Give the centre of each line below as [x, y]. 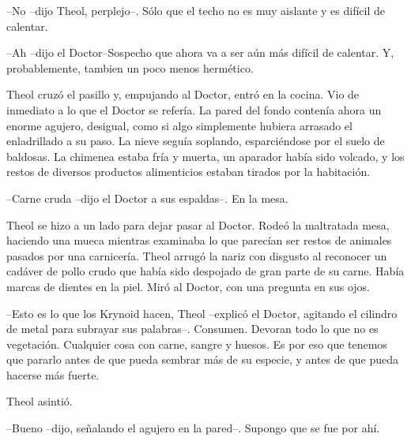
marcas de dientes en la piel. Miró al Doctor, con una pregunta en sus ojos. [188, 286]
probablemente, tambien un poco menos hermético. [130, 67]
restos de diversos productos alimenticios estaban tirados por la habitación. [189, 172]
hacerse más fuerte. [53, 374]
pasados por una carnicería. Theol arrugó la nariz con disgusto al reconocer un [197, 255]
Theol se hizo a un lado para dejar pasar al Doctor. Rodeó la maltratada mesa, [198, 224]
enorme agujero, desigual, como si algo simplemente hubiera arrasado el [179, 125]
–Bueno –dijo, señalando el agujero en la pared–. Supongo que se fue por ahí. [193, 428]
